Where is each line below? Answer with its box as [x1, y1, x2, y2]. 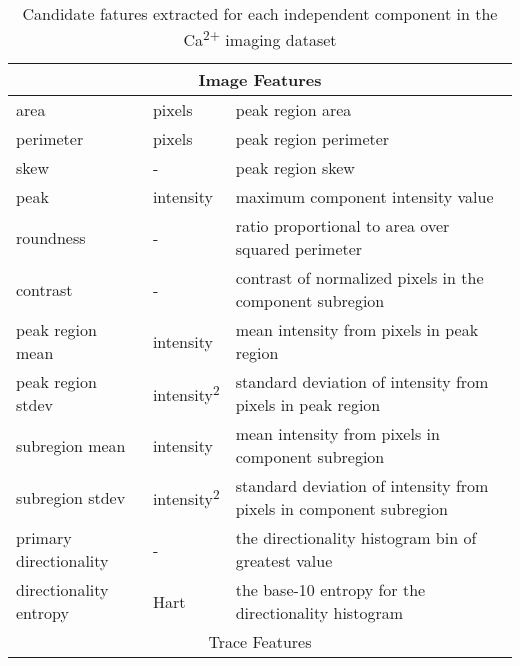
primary [16, 526, 72, 550]
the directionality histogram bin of [235, 526, 477, 550]
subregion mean [16, 433, 126, 457]
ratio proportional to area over [235, 214, 450, 238]
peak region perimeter [235, 127, 390, 151]
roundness [16, 225, 86, 249]
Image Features [198, 68, 322, 92]
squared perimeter [235, 237, 363, 261]
